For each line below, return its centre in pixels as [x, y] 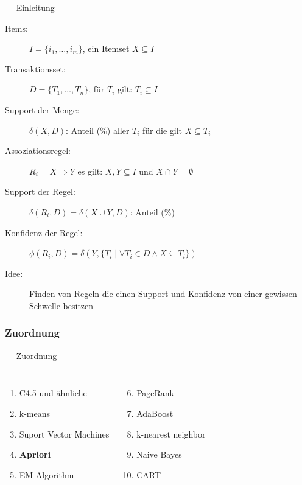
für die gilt [163, 130]
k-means [35, 413]
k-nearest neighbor [171, 434]
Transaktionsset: [35, 68]
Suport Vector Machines [64, 434]
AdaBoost [155, 413]
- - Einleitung [30, 7]
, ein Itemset [106, 48]
